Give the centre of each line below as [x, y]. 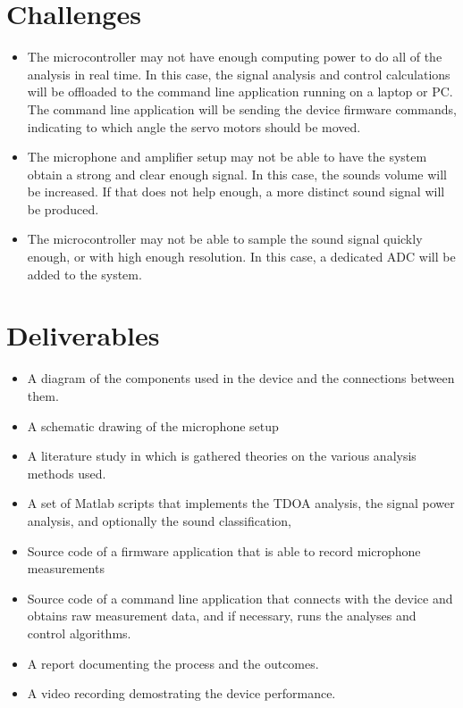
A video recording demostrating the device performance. [181, 693]
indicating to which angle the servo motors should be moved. [194, 126]
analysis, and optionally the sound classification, [159, 520]
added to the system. [84, 274]
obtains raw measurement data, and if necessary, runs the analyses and [222, 616]
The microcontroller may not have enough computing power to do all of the [235, 57]
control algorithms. [79, 633]
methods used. [67, 473]
